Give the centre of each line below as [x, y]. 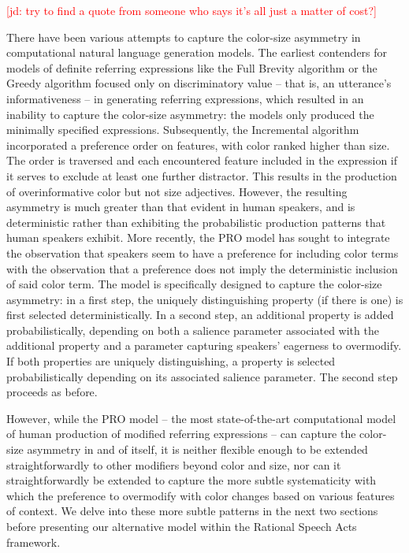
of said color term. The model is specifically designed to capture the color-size [194, 284]
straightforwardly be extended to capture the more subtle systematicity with [191, 480]
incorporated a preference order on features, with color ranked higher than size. [198, 145]
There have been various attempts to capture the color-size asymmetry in [184, 37]
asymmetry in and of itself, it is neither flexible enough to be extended [197, 449]
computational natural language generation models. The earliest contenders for [197, 52]
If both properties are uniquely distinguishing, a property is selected [171, 361]
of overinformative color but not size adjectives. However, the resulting [177, 191]
